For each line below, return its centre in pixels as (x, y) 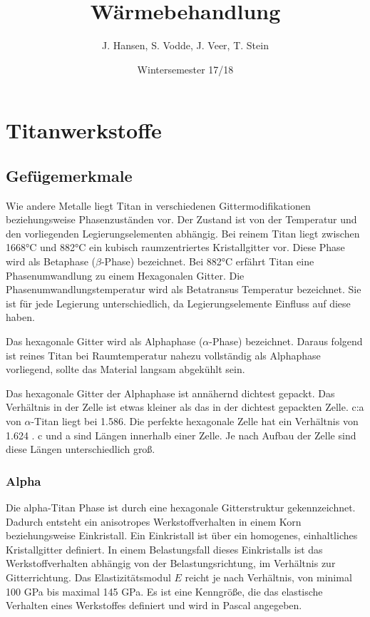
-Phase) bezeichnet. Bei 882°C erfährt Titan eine (207, 261)
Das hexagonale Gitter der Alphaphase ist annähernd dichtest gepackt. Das (170, 393)
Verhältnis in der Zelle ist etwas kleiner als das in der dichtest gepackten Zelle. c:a (185, 407)
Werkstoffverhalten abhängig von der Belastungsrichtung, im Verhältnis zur (171, 563)
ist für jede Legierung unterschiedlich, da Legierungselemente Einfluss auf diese (178, 303)
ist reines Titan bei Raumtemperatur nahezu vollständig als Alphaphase (163, 355)
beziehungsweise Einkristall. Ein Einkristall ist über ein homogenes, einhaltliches (182, 535)
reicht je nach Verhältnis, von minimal (268, 577)
